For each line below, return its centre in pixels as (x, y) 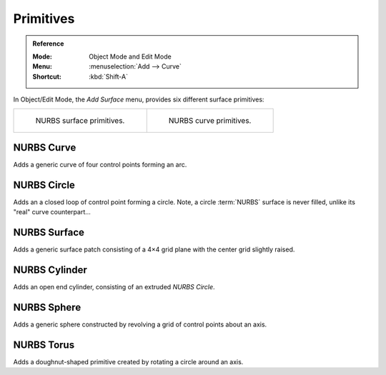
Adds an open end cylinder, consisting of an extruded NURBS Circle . (114, 287)
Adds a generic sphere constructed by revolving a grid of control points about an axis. (140, 324)
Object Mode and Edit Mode (130, 56)
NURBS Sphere (47, 307)
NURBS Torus (44, 345)
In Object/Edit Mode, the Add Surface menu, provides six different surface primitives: (139, 99)
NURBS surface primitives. (80, 120)
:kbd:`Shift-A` (109, 76)
